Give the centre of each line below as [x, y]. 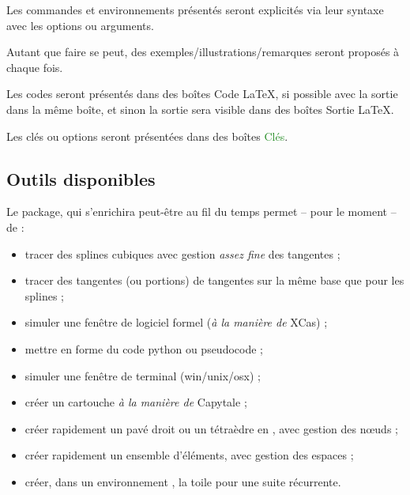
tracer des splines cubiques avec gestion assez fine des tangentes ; [182, 253]
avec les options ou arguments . [80, 25]
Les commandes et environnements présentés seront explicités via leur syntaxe [195, 9]
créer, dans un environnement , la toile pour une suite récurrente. [183, 481]
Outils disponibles [81, 178]
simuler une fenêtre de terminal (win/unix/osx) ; [143, 375]
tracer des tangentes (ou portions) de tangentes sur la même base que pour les [214, 280]
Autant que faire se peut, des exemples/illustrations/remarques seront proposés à [203, 52]
